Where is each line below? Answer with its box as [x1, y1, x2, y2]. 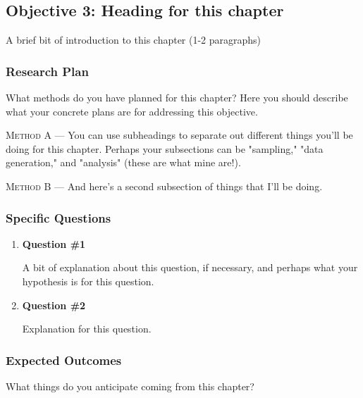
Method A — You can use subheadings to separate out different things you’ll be [6, 128, 353, 142]
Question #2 [22, 297, 86, 312]
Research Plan [6, 62, 89, 80]
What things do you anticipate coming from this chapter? [6, 378, 254, 393]
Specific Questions [6, 209, 111, 226]
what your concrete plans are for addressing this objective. [6, 104, 258, 118]
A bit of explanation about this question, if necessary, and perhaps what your [22, 260, 358, 275]
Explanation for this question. [22, 321, 152, 336]
